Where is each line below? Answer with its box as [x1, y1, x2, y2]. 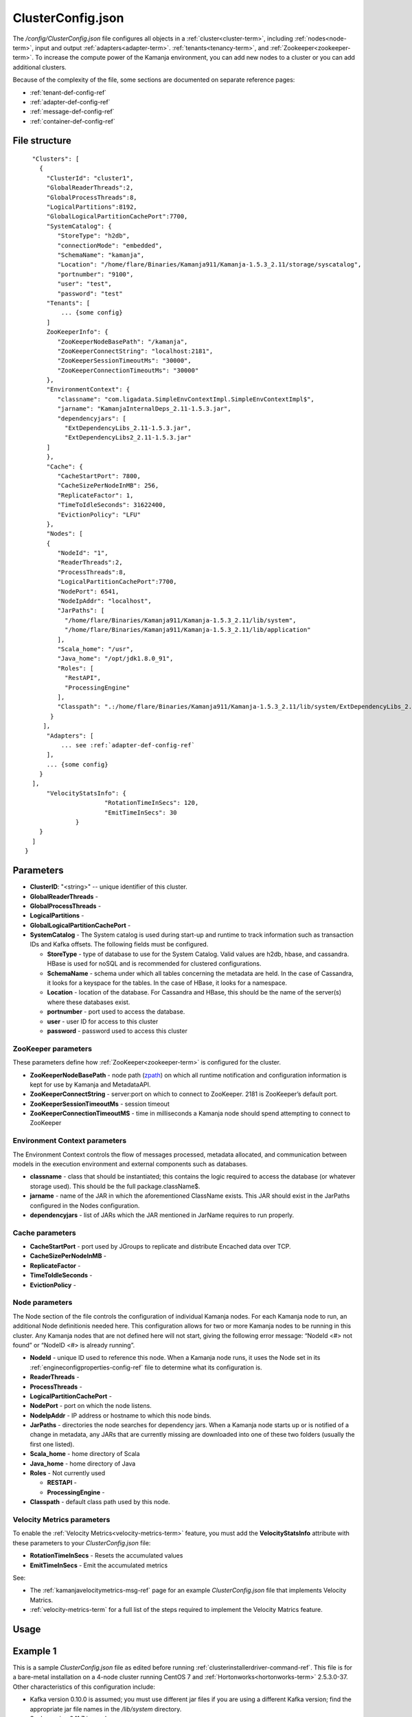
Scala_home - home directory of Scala [30, 1450, 140, 1458]
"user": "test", [57, 280, 113, 288]
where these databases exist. [47, 998, 130, 1006]
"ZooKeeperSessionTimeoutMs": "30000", [57, 357, 192, 365]
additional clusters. [12, 62, 67, 71]
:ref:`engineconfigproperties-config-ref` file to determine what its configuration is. [30, 1363, 262, 1372]
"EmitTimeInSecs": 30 [104, 808, 178, 817]
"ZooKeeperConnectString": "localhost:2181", [57, 347, 214, 355]
